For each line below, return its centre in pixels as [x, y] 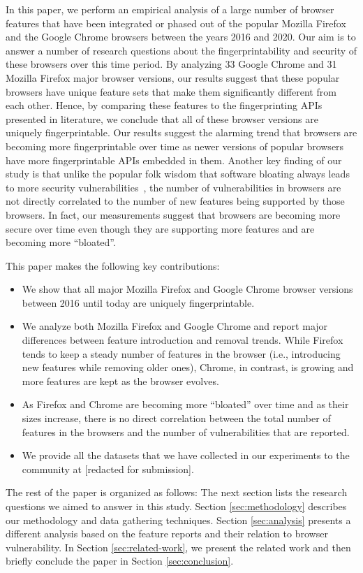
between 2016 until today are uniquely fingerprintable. [138, 302]
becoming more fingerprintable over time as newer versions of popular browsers [175, 146]
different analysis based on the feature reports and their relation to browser [167, 534]
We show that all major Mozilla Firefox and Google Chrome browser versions [187, 289]
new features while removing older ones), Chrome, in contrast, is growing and [188, 367]
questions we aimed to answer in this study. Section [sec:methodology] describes [176, 506]
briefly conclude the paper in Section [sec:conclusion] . [120, 561]
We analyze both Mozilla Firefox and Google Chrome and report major [175, 326]
